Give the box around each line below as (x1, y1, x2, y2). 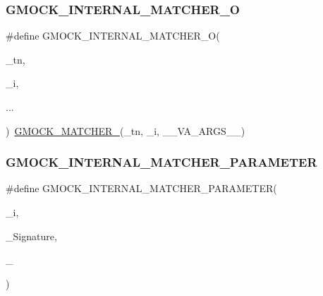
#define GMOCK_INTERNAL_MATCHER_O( (6, 28, 220, 43)
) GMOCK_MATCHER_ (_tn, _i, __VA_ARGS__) (6, 123, 245, 138)
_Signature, (6, 228, 57, 243)
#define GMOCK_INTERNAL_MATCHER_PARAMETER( (6, 181, 277, 196)
